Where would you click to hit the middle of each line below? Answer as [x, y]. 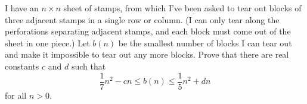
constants [22, 66]
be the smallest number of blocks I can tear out [205, 42]
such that [89, 66]
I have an [22, 8]
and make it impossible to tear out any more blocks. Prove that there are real [147, 54]
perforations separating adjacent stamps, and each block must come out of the [148, 31]
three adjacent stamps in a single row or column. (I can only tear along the [142, 19]
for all [16, 95]
